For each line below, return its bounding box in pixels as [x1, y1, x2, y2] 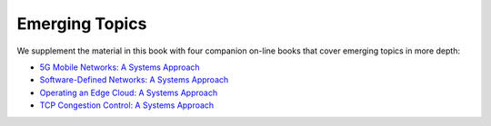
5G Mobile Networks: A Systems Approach [39, 62, 200, 73]
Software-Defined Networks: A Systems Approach [39, 74, 229, 85]
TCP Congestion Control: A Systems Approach [39, 100, 215, 111]
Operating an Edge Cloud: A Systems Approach [39, 87, 218, 98]
